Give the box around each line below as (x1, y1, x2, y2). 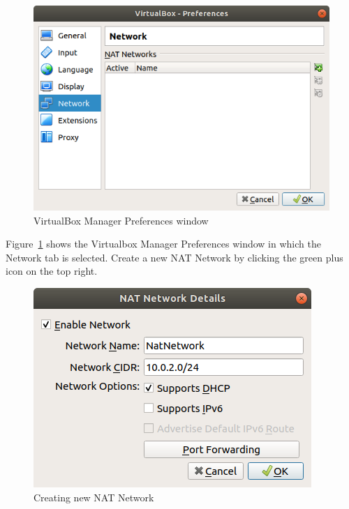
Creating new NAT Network (34, 489, 154, 504)
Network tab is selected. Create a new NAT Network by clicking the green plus (6, 250, 343, 264)
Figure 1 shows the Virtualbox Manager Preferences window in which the (6, 236, 321, 251)
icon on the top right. (6, 264, 98, 278)
